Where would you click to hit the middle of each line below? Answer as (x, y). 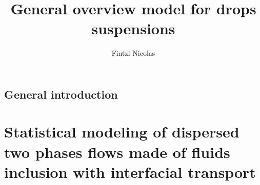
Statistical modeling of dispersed (122, 132)
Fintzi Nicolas (133, 53)
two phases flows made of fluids (117, 152)
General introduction (61, 94)
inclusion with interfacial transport (130, 171)
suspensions (133, 28)
